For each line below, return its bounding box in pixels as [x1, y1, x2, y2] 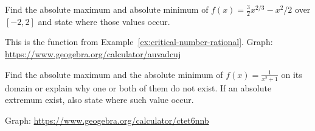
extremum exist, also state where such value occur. [5, 93, 194, 106]
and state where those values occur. [38, 15, 170, 27]
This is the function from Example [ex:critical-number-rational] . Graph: [5, 35, 273, 48]
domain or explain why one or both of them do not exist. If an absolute [5, 81, 272, 94]
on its [281, 68, 302, 80]
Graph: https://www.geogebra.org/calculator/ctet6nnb [5, 113, 209, 126]
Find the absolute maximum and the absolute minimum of [5, 68, 223, 80]
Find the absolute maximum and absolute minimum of [5, 3, 209, 15]
